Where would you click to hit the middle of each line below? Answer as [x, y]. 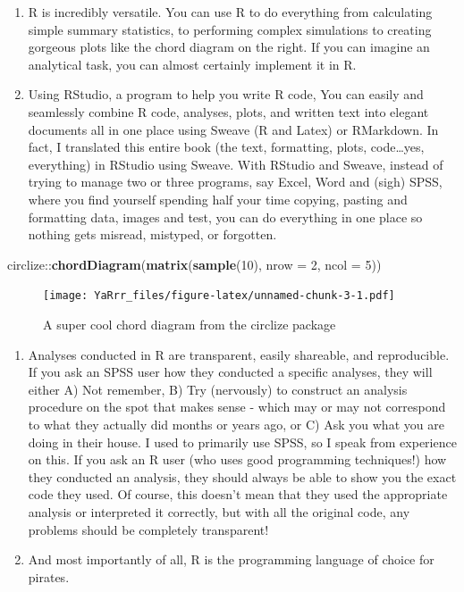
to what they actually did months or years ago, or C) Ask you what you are [236, 424]
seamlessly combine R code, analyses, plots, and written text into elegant [228, 111]
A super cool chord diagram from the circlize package [190, 324]
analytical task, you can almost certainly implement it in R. [192, 64]
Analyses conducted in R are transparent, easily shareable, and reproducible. [239, 354]
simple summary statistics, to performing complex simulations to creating [230, 29]
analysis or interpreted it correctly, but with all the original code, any [219, 511]
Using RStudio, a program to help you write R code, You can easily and [226, 94]
